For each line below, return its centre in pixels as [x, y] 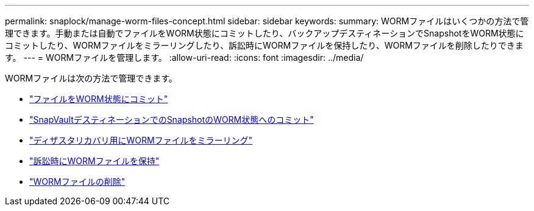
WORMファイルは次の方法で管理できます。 [91, 78]
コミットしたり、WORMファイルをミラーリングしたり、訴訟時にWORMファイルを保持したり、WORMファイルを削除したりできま [264, 45]
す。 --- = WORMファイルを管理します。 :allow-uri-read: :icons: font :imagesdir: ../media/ [184, 57]
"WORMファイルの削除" [77, 182]
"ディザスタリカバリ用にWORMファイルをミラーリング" [141, 140]
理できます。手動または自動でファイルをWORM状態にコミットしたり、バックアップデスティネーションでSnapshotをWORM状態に [265, 33]
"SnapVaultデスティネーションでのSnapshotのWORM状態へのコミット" [172, 119]
